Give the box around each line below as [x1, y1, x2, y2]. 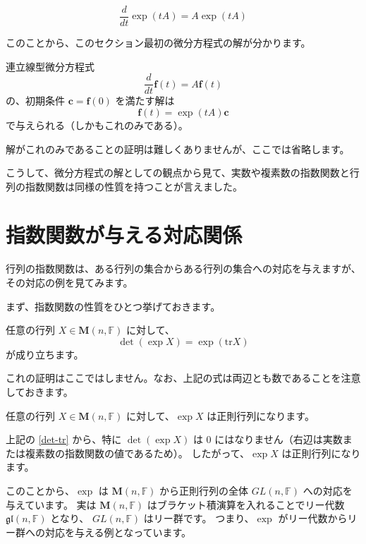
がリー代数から [278, 511, 348, 526]
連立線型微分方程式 [6, 59, 94, 73]
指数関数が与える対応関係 [6, 220, 243, 249]
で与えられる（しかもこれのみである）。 [6, 117, 188, 132]
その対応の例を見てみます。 [6, 275, 133, 289]
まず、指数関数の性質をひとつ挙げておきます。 [6, 298, 221, 313]
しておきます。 [6, 384, 73, 399]
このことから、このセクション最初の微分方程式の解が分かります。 [6, 35, 311, 50]
